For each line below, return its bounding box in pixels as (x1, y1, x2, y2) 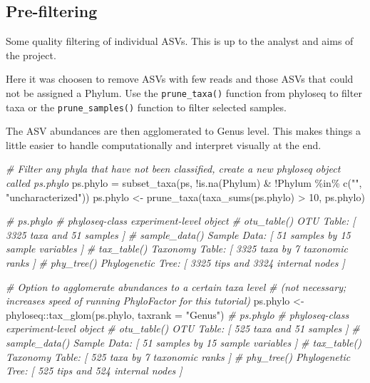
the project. (6, 47, 56, 62)
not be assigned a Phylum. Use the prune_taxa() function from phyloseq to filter (6, 85, 362, 100)
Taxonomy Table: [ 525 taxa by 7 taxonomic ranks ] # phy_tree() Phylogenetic (6, 349, 351, 364)
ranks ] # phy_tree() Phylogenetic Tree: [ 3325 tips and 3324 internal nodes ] (6, 255, 345, 270)
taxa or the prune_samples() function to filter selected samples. (6, 99, 287, 114)
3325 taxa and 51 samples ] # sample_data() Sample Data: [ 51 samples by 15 (6, 227, 351, 242)
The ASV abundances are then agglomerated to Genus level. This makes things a (6, 123, 361, 138)
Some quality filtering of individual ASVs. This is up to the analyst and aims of (6, 34, 354, 48)
